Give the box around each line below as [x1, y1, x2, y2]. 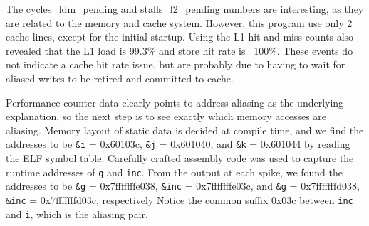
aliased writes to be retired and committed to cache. [6, 70, 234, 85]
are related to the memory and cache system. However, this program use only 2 [6, 15, 353, 30]
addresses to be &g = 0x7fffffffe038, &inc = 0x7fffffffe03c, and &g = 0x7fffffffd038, [6, 178, 360, 193]
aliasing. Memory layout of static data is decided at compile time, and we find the [6, 122, 364, 137]
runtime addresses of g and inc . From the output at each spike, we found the [6, 164, 343, 179]
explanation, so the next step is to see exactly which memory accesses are [6, 109, 327, 124]
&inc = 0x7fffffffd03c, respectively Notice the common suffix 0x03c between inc [6, 192, 353, 207]
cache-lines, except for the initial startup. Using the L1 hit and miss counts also [6, 29, 354, 44]
